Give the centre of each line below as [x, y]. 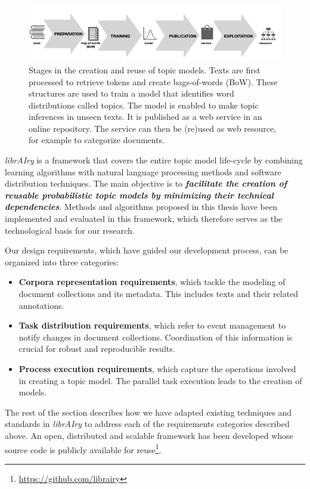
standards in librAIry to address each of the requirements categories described [147, 424]
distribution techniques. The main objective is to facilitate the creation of [146, 183]
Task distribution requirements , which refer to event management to [152, 325]
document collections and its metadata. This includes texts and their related [159, 293]
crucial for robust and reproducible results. [97, 349]
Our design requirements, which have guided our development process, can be [147, 250]
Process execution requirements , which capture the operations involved [157, 368]
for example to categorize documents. [97, 140]
